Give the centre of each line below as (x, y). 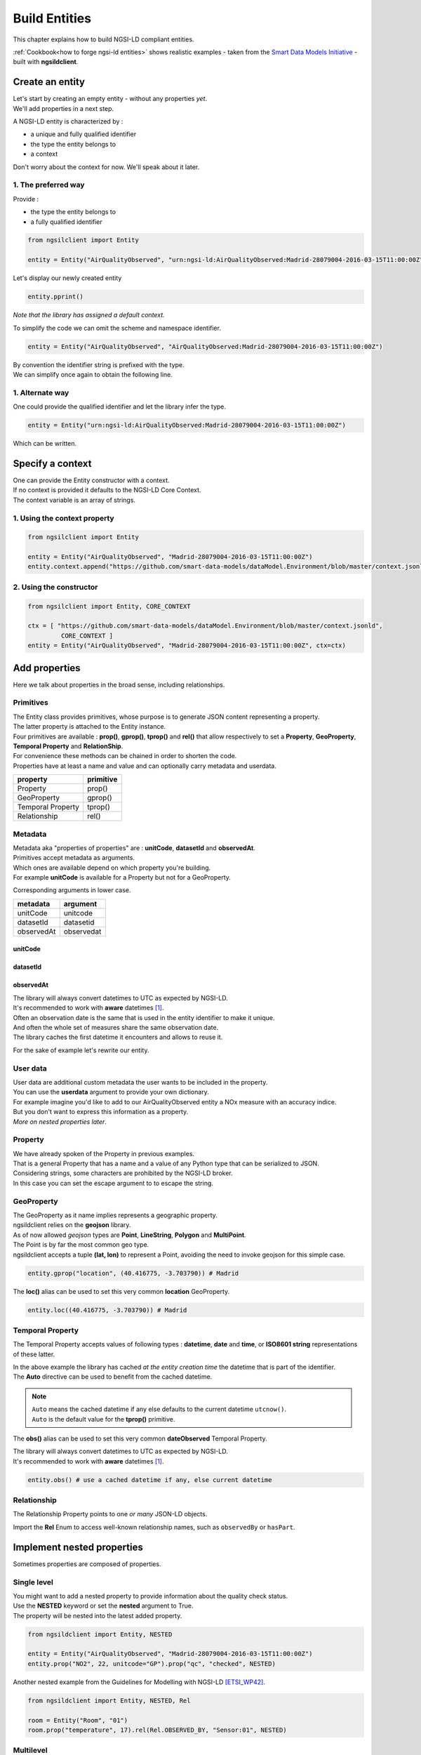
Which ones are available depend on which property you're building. (112, 868)
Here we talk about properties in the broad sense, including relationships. (119, 684)
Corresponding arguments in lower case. (72, 890)
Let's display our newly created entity (67, 278)
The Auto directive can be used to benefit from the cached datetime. (113, 1377)
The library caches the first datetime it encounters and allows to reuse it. (118, 1037)
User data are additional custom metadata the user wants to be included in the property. (140, 1082)
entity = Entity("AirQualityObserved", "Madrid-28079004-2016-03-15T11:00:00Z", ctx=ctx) (187, 645)
